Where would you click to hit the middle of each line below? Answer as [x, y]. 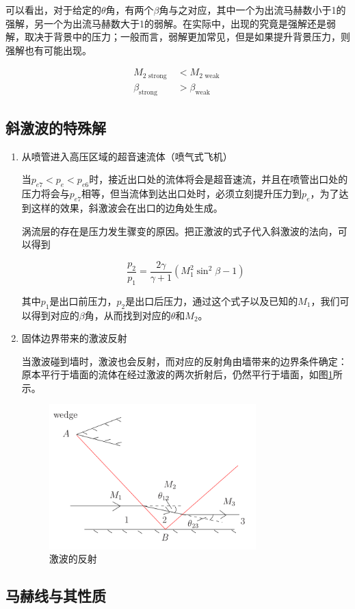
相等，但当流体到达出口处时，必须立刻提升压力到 [192, 194]
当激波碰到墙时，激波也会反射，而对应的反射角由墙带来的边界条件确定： [184, 361]
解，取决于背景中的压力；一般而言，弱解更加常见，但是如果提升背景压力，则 [178, 37]
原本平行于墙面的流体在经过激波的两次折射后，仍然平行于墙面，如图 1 [177, 374]
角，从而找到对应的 [128, 315]
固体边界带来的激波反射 [74, 338]
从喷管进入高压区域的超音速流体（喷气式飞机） [127, 156]
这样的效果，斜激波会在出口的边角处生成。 [127, 208]
